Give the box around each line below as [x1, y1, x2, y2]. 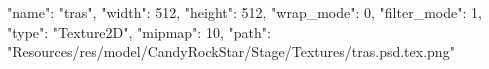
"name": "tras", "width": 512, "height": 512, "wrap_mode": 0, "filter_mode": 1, [7, 2, 482, 22]
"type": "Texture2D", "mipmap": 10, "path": [7, 21, 271, 42]
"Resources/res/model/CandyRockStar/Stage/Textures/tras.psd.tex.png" [7, 41, 455, 62]
